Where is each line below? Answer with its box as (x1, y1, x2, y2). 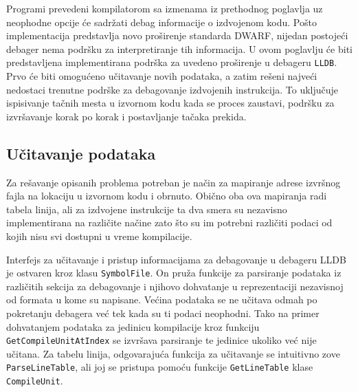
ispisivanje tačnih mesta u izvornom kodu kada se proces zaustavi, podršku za (6, 96, 335, 110)
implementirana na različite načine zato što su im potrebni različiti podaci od (6, 215, 333, 230)
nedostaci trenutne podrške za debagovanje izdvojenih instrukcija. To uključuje (6, 82, 339, 96)
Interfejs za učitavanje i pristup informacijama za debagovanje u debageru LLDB (6, 252, 346, 266)
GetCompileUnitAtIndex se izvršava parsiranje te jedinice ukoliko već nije (6, 333, 317, 347)
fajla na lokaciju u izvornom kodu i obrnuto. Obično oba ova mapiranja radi (6, 188, 327, 203)
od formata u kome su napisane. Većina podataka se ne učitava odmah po (6, 292, 317, 307)
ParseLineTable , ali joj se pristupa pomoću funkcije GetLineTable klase (6, 360, 313, 374)
